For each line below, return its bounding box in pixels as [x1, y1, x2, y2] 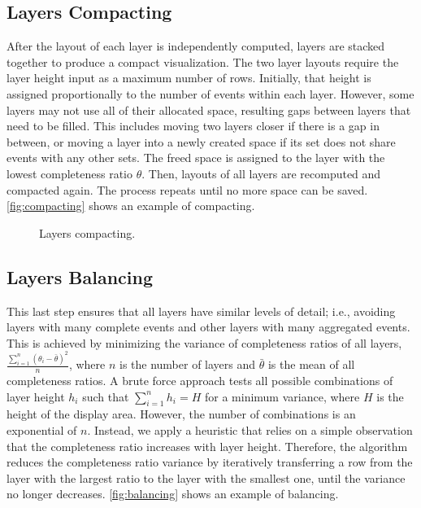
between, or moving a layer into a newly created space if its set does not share [7, 133, 396, 150]
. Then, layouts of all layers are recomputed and [141, 164, 381, 182]
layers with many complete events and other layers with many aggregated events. [7, 318, 410, 335]
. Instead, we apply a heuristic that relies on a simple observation [87, 422, 413, 438]
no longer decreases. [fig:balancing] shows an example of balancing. [7, 485, 339, 502]
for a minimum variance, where [204, 388, 360, 405]
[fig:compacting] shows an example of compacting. [7, 197, 255, 214]
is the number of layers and [119, 356, 256, 373]
